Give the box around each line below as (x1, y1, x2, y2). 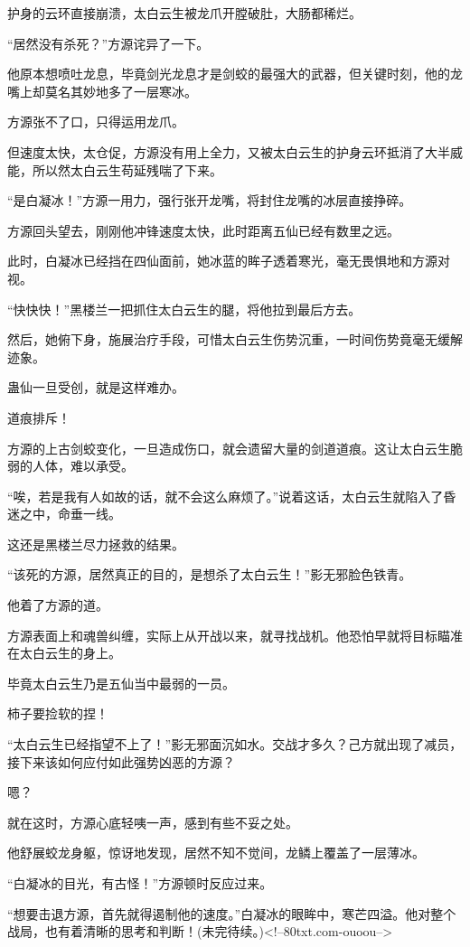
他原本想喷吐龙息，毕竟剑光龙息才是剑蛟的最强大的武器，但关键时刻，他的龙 (7, 64, 463, 83)
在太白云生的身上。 (7, 643, 121, 662)
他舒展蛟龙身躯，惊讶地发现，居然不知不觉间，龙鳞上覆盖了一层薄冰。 (7, 843, 425, 862)
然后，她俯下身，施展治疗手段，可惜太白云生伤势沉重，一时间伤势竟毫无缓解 (7, 330, 463, 349)
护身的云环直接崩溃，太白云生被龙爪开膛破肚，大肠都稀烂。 (7, 4, 362, 22)
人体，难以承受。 (32, 456, 134, 475)
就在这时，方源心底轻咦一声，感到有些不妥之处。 (7, 812, 298, 831)
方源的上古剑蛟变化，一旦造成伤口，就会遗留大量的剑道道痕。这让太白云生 (7, 438, 450, 457)
